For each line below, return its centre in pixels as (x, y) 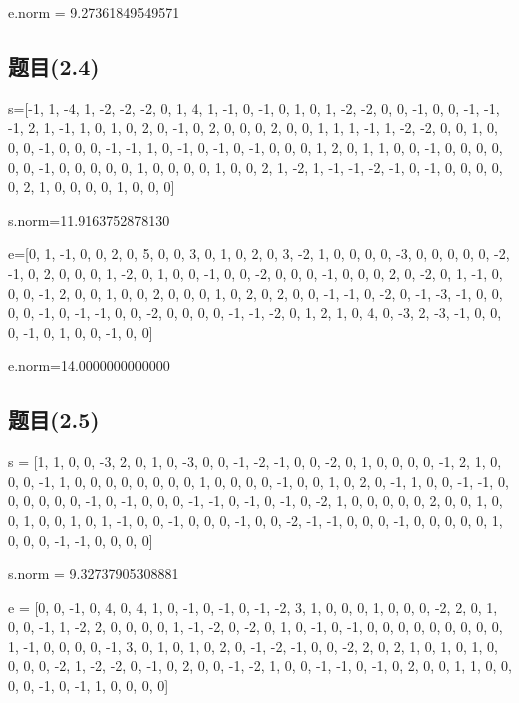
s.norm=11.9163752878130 (89, 219)
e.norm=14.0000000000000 (89, 365)
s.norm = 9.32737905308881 (93, 573)
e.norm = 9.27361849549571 (94, 12)
